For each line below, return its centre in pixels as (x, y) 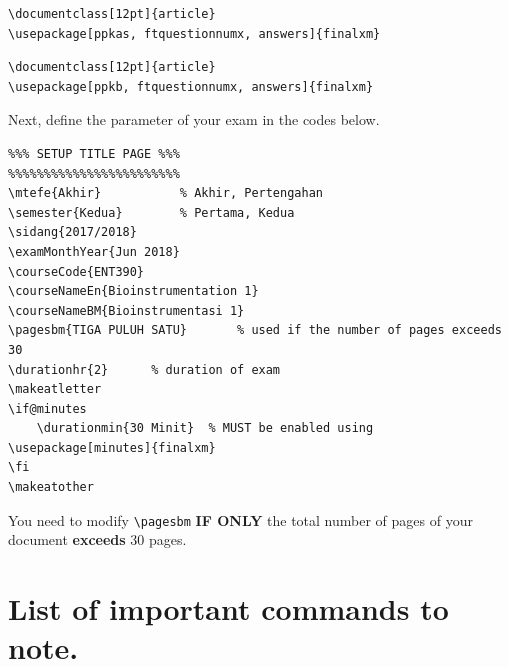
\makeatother (51, 487)
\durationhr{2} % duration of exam (144, 369)
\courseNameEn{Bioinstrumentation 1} (133, 291)
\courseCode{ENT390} (76, 271)
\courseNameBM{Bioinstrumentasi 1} (126, 310)
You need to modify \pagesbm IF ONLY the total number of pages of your (240, 519)
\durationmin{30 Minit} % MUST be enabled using (205, 428)
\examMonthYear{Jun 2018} (94, 251)
